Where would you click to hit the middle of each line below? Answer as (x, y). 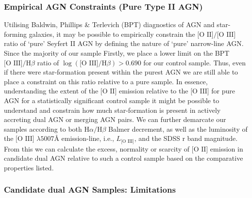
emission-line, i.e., (88, 138)
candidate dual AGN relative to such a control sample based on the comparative (124, 158)
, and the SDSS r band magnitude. (186, 138)
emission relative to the (153, 91)
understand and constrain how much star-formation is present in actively (112, 110)
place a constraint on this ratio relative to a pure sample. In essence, (106, 81)
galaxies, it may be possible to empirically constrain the (112, 34)
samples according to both (43, 129)
